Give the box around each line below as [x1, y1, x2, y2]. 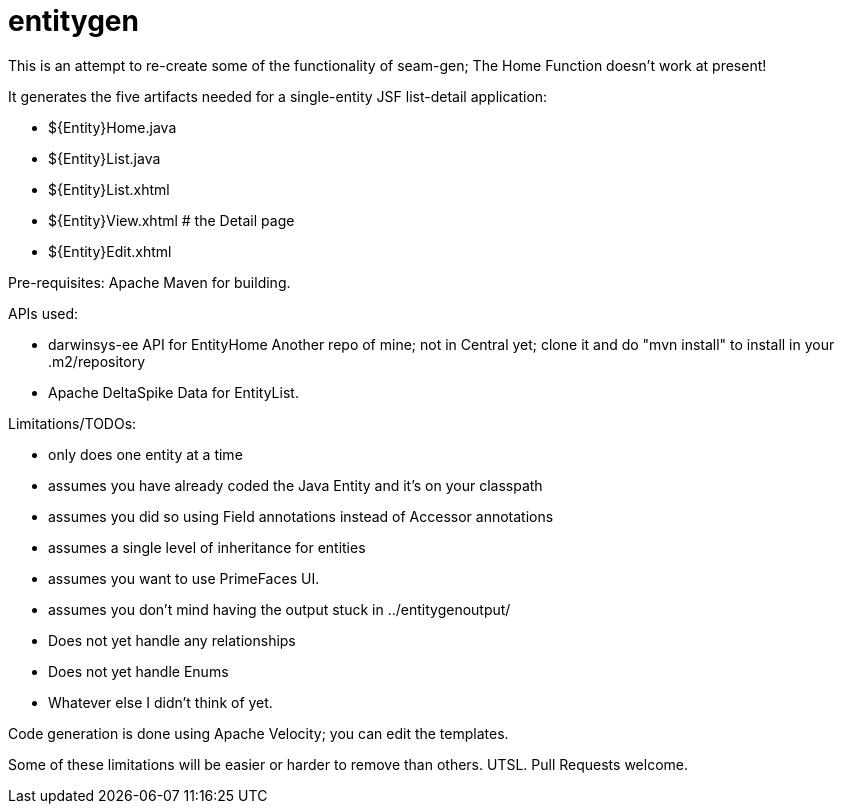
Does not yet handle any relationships [48, 631, 296, 649]
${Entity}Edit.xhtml [48, 242, 172, 260]
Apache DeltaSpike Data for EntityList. [48, 383, 299, 401]
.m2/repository [48, 352, 146, 370]
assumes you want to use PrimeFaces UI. [48, 569, 320, 587]
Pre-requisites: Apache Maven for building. [8, 273, 291, 291]
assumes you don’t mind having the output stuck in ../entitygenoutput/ [48, 600, 511, 618]
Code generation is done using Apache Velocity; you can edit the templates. [8, 724, 509, 742]
